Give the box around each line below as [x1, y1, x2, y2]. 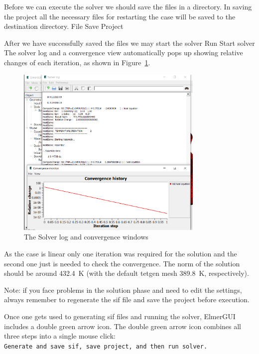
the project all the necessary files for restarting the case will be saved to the [4, 11, 236, 21]
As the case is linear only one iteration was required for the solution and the [4, 248, 237, 258]
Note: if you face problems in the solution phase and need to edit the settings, [4, 284, 242, 295]
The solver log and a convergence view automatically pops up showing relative [4, 47, 243, 58]
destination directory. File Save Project [4, 21, 124, 31]
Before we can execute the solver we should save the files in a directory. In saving [4, 1, 252, 11]
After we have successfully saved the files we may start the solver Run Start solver [4, 37, 255, 48]
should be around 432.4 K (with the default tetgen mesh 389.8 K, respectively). [4, 268, 249, 278]
